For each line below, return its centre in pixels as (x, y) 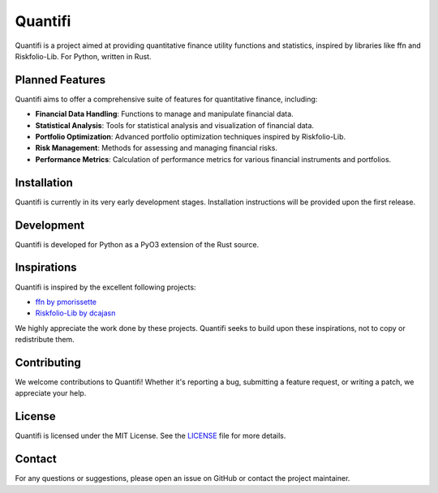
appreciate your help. (51, 393)
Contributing (48, 362)
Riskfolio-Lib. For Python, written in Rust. (83, 56)
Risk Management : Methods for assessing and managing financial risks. (157, 148)
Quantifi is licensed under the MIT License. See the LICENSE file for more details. (150, 436)
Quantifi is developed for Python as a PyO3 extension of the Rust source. (137, 244)
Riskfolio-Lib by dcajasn (75, 313)
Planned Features (60, 80)
